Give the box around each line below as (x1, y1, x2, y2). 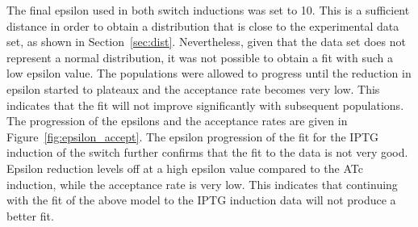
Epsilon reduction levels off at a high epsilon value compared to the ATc (6, 159, 363, 176)
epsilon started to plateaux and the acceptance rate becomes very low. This (6, 80, 380, 97)
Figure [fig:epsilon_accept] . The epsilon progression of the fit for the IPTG (6, 128, 379, 145)
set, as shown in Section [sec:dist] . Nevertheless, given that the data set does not (6, 33, 406, 50)
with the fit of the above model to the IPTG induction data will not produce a (6, 191, 396, 208)
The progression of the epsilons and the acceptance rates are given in (6, 112, 348, 129)
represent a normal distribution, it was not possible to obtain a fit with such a (6, 48, 393, 65)
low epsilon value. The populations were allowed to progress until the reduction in (6, 65, 412, 82)
